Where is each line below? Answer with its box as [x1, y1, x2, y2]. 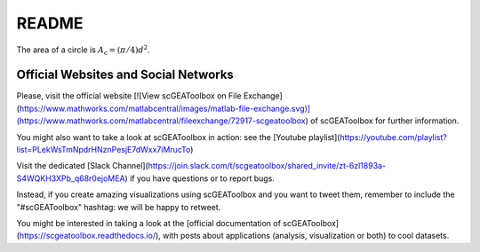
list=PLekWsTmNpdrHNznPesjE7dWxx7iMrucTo [16, 145, 191, 155]
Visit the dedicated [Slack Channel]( [16, 161, 148, 171]
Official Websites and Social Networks [16, 67, 235, 83]
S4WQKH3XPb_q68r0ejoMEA [16, 173, 125, 184]
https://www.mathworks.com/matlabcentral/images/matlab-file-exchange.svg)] [19, 103, 311, 114]
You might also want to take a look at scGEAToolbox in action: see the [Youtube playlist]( [16, 131, 340, 142]
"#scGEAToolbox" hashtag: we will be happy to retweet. [16, 201, 221, 212]
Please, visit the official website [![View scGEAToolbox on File [16, 91, 242, 101]
